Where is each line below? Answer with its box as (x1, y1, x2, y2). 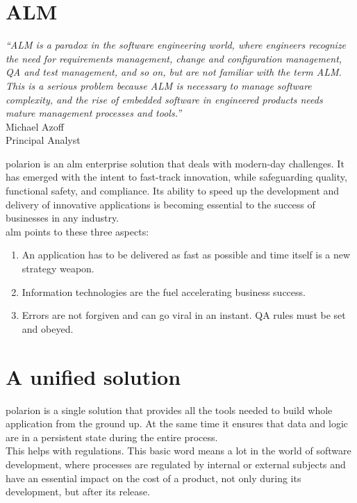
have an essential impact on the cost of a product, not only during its (6, 470, 301, 485)
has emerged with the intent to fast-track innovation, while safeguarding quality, (6, 170, 347, 184)
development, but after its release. (6, 484, 150, 499)
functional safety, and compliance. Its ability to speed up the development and (6, 183, 340, 198)
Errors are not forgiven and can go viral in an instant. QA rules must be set (22, 308, 346, 322)
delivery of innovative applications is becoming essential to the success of (6, 197, 315, 211)
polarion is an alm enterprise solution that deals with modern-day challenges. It (6, 156, 344, 170)
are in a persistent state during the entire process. (6, 429, 218, 444)
